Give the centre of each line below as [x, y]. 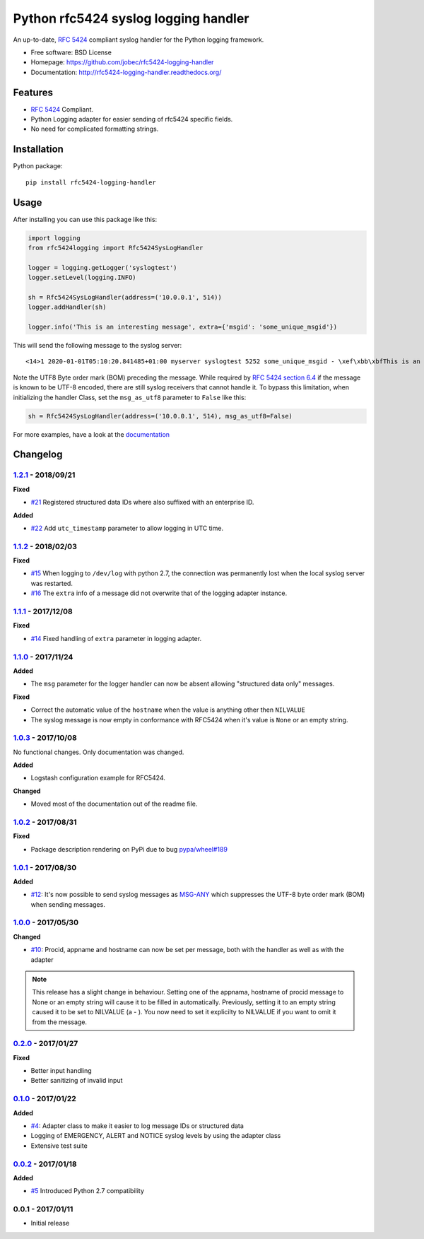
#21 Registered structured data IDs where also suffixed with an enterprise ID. [142, 503]
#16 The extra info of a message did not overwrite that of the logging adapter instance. [159, 593]
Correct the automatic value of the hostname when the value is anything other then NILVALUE [168, 710]
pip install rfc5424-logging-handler [91, 182]
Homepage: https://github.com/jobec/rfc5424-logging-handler [122, 62]
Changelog [38, 455]
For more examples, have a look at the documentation [91, 434]
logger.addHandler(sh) [67, 307]
